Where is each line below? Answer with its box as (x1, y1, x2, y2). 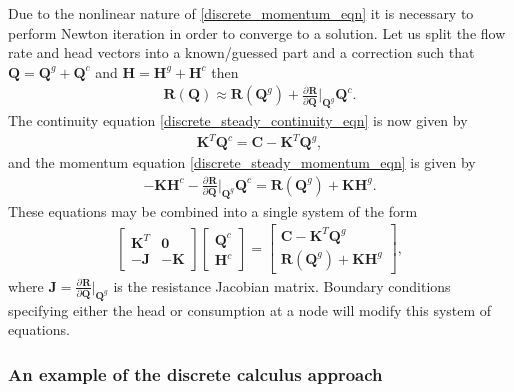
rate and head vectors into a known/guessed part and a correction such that (8, 42, 475, 63)
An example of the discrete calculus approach (8, 361, 383, 386)
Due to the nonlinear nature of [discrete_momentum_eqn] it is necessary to (8, 3, 474, 23)
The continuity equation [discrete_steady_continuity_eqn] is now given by (8, 110, 468, 131)
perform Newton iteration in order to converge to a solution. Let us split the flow (8, 22, 506, 43)
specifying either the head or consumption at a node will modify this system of (8, 299, 492, 320)
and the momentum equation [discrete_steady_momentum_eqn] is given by (8, 152, 476, 173)
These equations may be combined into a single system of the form (8, 200, 418, 221)
